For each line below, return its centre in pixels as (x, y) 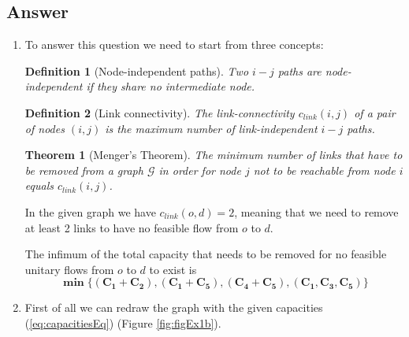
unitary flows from (69, 269)
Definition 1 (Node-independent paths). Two (137, 70)
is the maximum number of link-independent (211, 128)
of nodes (45, 128)
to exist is (173, 269)
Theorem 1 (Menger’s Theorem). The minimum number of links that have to (214, 155)
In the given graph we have (90, 211)
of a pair (375, 112)
